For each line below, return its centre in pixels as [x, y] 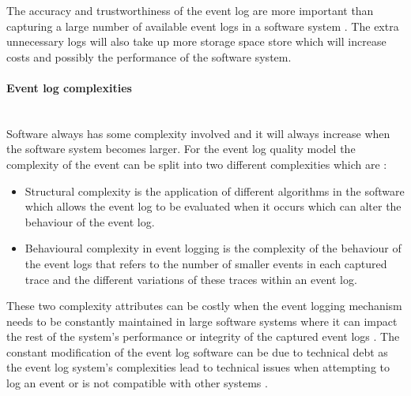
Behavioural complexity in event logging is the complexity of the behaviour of [213, 248]
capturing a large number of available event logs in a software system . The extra [203, 26]
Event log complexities [69, 87]
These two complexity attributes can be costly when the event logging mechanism [204, 306]
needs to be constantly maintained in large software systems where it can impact [202, 321]
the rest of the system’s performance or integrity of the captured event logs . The [203, 336]
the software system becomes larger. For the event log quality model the [181, 149]
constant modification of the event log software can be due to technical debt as [197, 351]
